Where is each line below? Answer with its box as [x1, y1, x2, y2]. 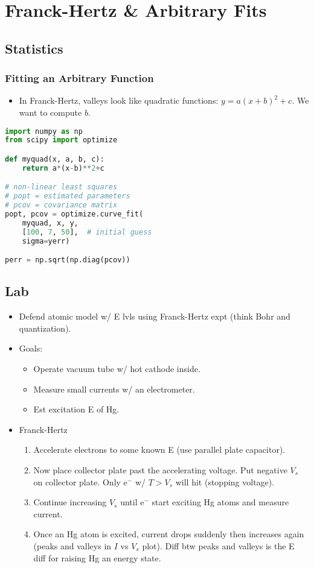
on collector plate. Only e [33, 475, 127, 488]
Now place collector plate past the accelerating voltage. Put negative [33, 463, 287, 476]
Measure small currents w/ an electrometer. [33, 382, 195, 395]
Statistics [5, 39, 63, 57]
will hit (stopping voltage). [175, 475, 275, 488]
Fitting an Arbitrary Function [5, 71, 154, 86]
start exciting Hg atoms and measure [152, 496, 289, 508]
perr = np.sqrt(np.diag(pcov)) [5, 256, 130, 265]
